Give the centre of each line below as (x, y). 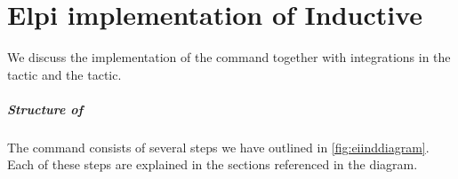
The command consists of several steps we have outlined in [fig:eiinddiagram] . (218, 147)
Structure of (45, 109)
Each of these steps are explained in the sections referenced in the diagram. (213, 164)
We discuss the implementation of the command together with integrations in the (229, 57)
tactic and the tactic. (64, 74)
